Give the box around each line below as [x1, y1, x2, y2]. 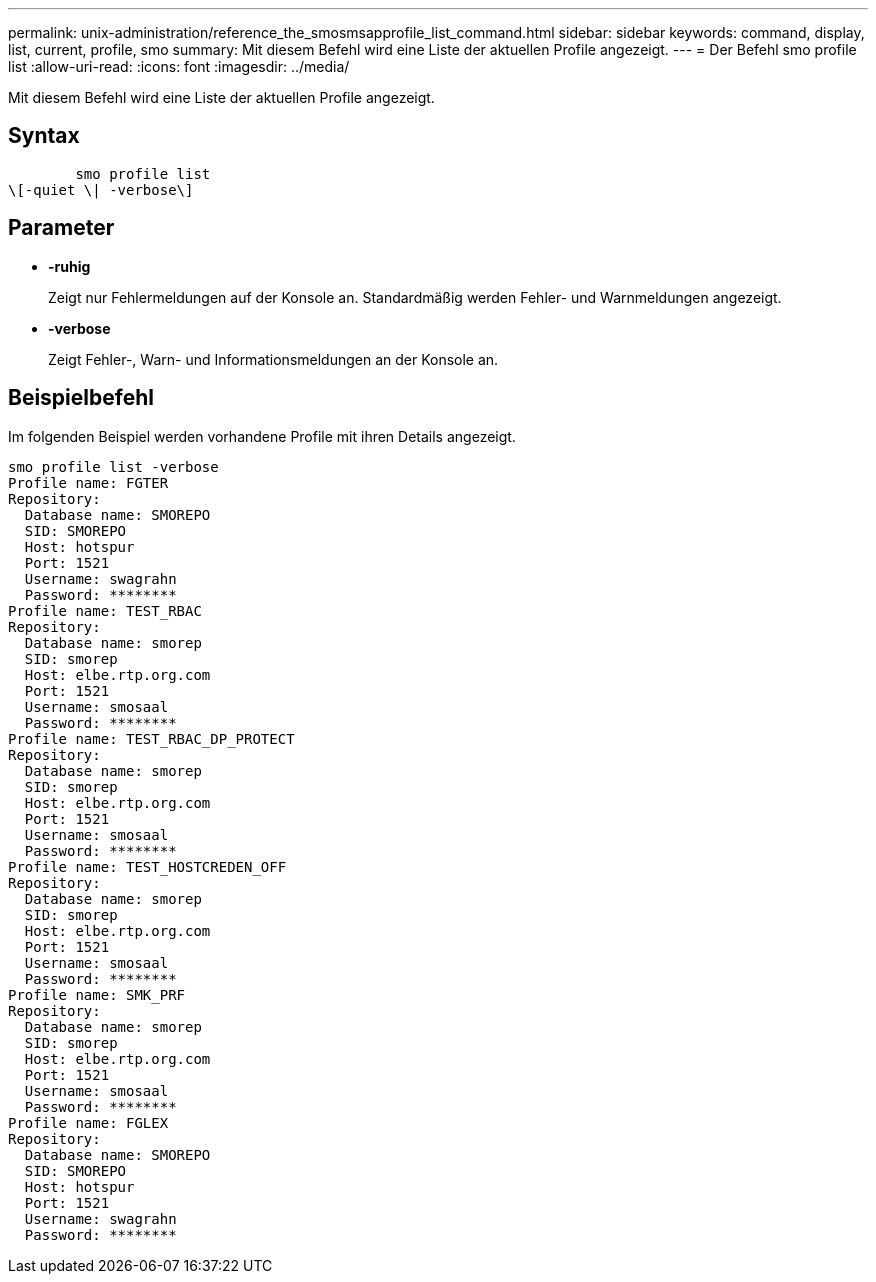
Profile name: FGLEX [8, 1114, 169, 1131]
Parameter [8, 215, 115, 241]
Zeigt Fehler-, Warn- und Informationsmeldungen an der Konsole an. [48, 350, 499, 368]
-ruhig [48, 257, 91, 275]
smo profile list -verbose [8, 458, 219, 475]
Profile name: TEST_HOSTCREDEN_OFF [8, 858, 287, 875]
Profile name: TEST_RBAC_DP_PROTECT [8, 730, 295, 747]
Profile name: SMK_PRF [8, 986, 186, 1003]
